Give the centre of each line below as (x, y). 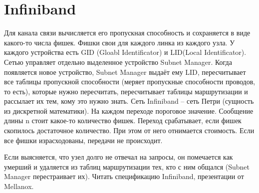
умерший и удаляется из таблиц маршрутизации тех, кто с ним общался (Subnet (127, 166)
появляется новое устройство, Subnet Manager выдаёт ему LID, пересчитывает (125, 72)
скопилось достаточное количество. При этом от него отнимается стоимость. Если (129, 130)
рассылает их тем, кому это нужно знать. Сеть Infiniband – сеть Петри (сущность (129, 101)
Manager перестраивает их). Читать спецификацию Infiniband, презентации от (124, 176)
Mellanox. (19, 186)
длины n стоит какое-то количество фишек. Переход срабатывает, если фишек (123, 120)
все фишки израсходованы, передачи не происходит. (83, 140)
